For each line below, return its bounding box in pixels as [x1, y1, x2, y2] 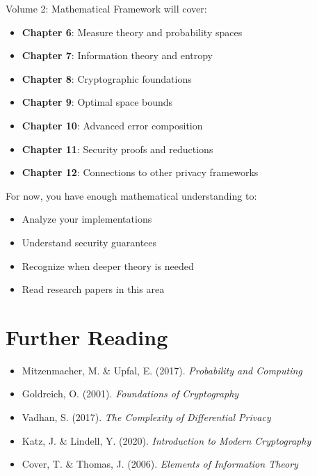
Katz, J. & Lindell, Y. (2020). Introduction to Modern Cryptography [22, 433, 311, 447]
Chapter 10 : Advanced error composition [22, 118, 203, 132]
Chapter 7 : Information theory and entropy [22, 48, 213, 63]
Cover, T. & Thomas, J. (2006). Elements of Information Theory [22, 457, 298, 471]
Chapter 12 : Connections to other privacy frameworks [22, 165, 259, 180]
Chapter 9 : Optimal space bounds [22, 95, 173, 109]
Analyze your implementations [22, 212, 152, 226]
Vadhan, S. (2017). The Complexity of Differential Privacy [22, 410, 271, 425]
